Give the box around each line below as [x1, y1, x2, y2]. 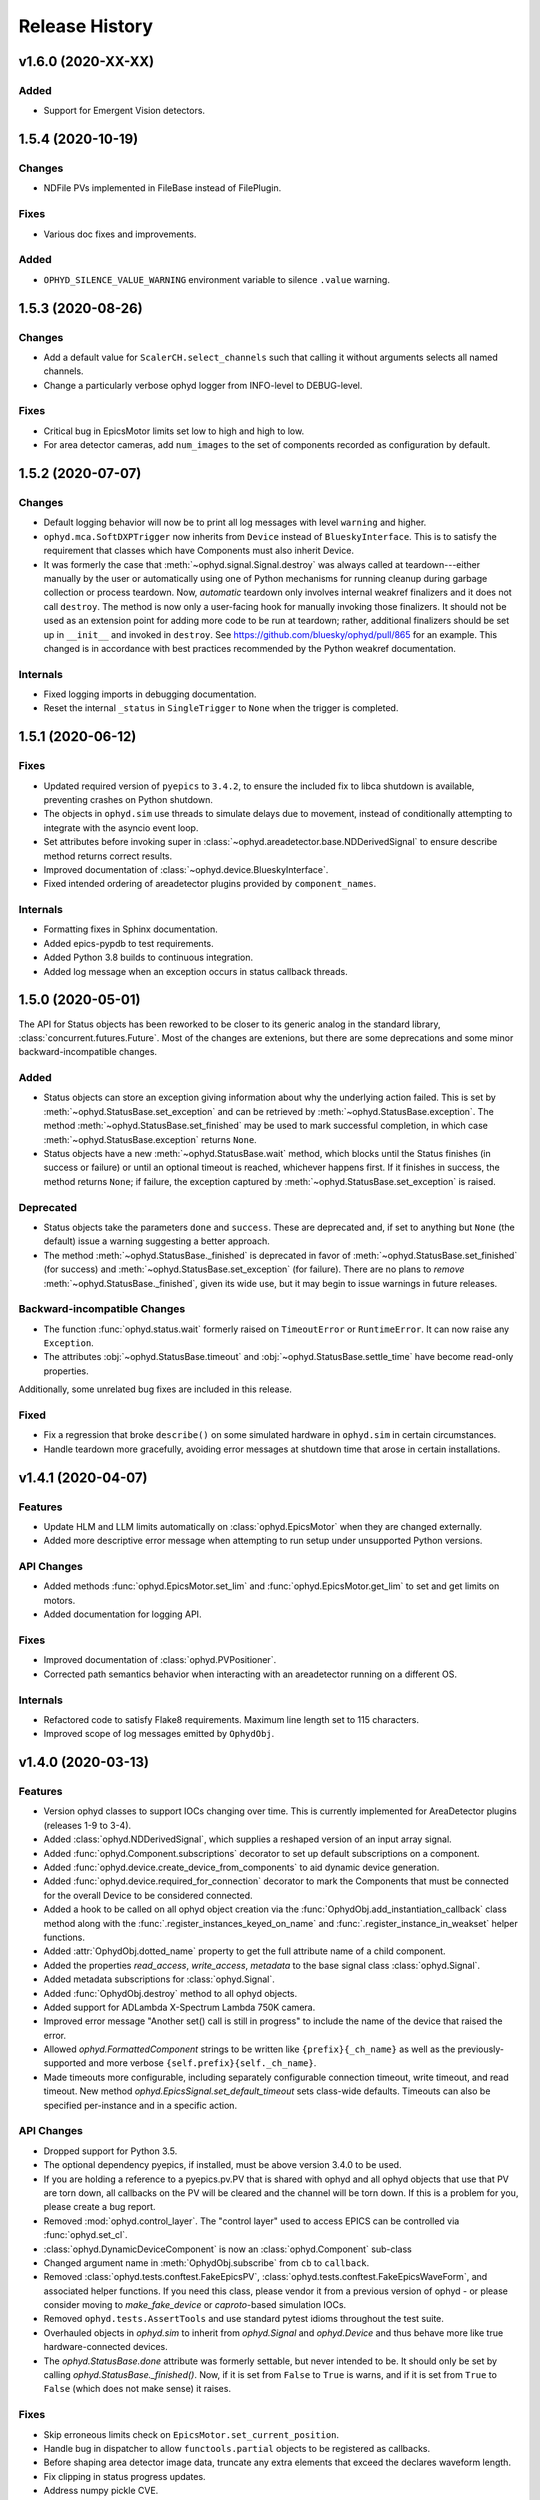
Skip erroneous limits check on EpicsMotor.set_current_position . [43, 2428, 340, 2440]
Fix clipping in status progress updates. [43, 2470, 206, 2482]
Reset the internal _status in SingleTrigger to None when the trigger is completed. [43, 702, 399, 714]
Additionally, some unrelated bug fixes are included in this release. [18, 1383, 292, 1395]
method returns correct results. [43, 850, 173, 862]
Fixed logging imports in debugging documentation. [43, 688, 257, 700]
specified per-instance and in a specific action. [43, 2099, 238, 2111]
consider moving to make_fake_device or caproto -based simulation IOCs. [43, 2299, 347, 2311]
